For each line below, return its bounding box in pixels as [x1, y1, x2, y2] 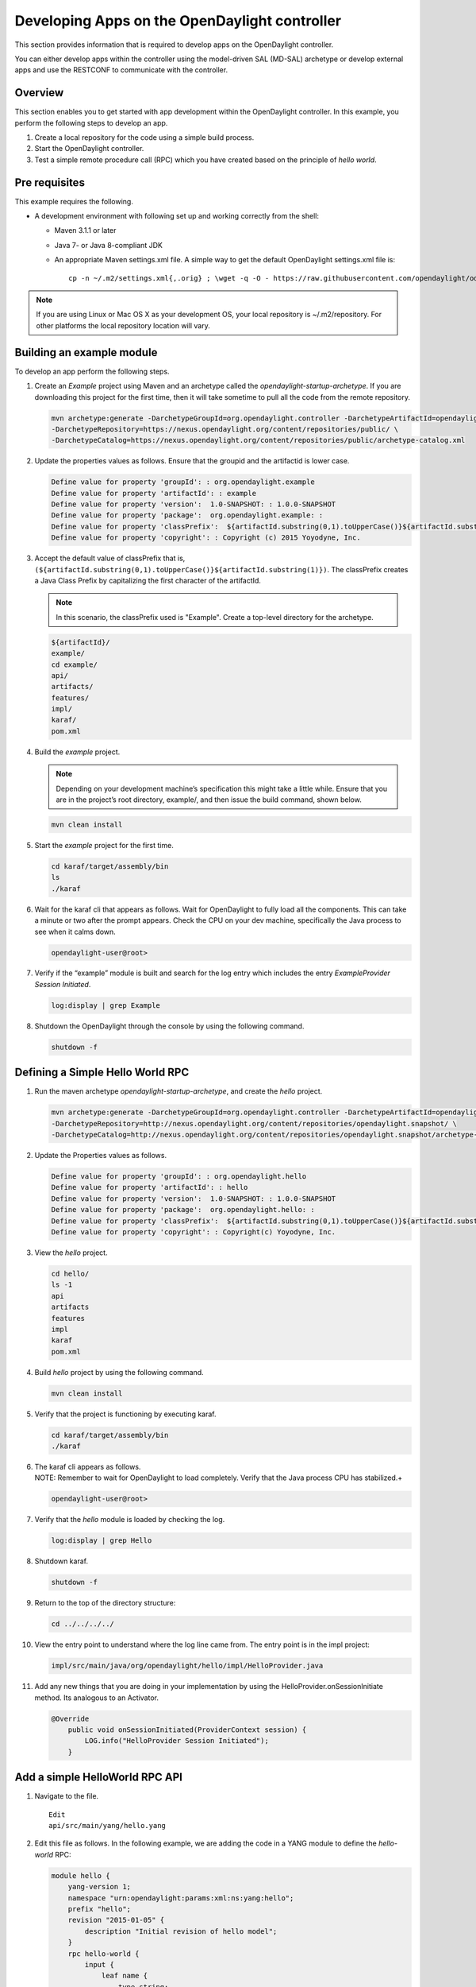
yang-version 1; [67, 1882, 131, 1892]
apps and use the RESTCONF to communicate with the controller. [14, 65, 228, 75]
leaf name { [101, 1971, 148, 1981]
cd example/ [51, 660, 98, 669]
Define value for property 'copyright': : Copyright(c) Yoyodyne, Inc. [51, 1228, 336, 1237]
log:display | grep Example [51, 1001, 160, 1009]
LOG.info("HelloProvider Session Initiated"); [84, 1737, 269, 1745]
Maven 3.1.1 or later [54, 226, 117, 235]
